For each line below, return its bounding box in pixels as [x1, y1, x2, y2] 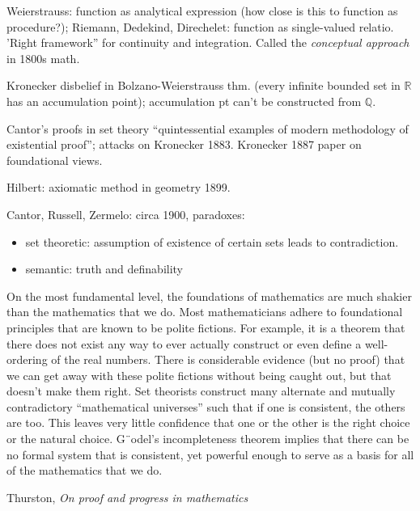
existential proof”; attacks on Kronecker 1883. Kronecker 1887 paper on [6, 136, 362, 153]
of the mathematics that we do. [6, 462, 163, 479]
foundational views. [6, 151, 103, 168]
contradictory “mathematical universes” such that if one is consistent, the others [6, 398, 405, 415]
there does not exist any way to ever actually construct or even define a [6, 335, 362, 352]
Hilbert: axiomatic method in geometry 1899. [6, 179, 231, 196]
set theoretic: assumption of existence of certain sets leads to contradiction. [25, 233, 399, 250]
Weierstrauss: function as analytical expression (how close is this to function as [6, 2, 398, 19]
